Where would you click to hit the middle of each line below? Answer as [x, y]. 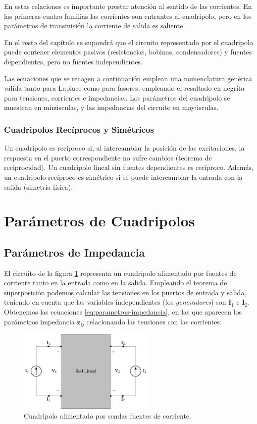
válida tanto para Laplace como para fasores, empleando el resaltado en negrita [124, 88]
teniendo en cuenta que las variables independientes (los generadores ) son [115, 302]
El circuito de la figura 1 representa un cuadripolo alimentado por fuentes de [120, 273]
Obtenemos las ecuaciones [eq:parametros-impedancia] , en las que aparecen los [123, 312]
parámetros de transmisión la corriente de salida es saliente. [95, 26]
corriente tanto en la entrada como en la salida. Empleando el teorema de [116, 283]
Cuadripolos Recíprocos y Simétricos [79, 129]
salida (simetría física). [39, 186]
